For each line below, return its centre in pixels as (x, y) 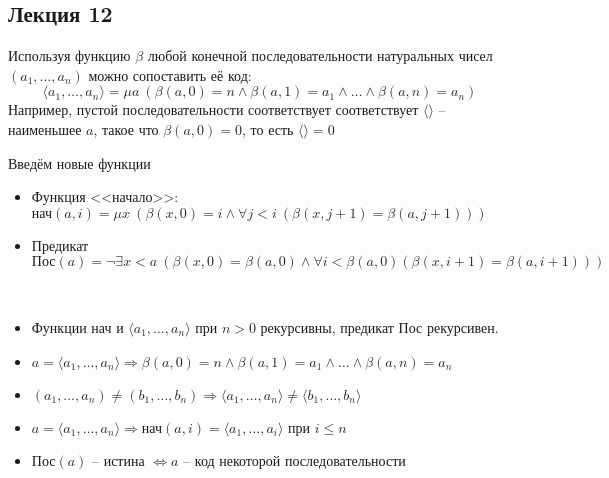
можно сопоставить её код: (170, 74)
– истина (118, 462)
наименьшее (45, 128)
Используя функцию (69, 55)
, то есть (267, 128)
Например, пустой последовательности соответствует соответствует (213, 109)
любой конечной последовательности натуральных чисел (320, 55)
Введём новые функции (79, 162)
